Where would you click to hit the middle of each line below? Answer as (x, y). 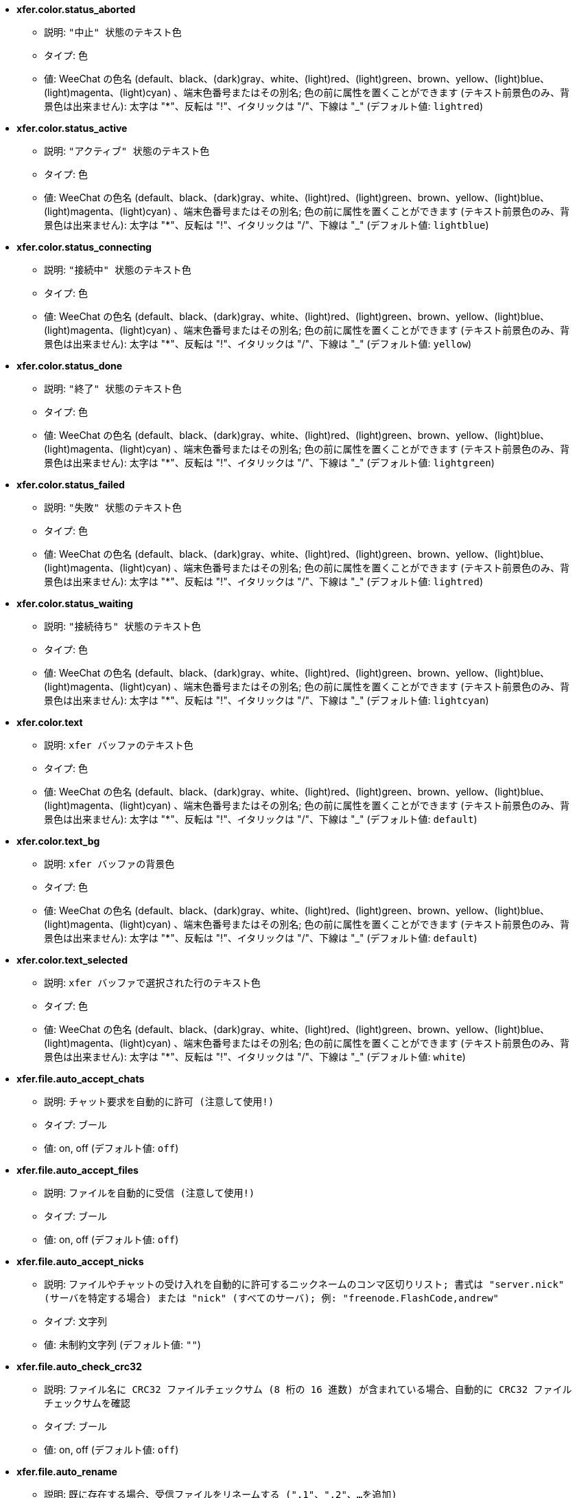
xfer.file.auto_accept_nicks (80, 1261)
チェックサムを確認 (87, 1403)
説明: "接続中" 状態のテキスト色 (118, 270)
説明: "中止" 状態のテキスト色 (113, 32)
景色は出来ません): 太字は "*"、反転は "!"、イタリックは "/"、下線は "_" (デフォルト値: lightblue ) (267, 225)
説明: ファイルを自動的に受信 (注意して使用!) (150, 1193)
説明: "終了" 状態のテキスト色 (113, 388)
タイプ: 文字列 (75, 1321)
